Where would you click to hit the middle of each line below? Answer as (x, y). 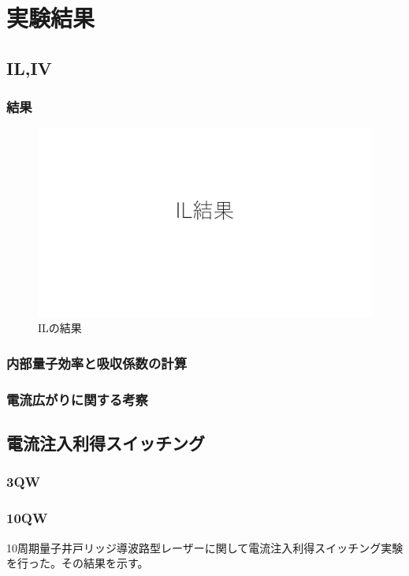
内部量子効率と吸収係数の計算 (97, 363)
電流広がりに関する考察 (77, 399)
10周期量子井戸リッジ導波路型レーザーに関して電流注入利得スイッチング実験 (205, 547)
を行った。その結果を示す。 (78, 563)
